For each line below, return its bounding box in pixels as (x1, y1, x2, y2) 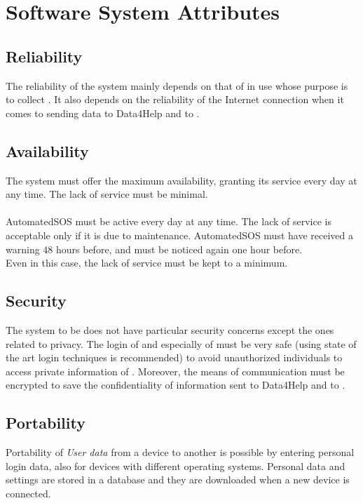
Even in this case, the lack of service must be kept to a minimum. (6, 255, 288, 270)
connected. (6, 485, 51, 500)
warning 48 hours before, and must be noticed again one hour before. (6, 241, 303, 256)
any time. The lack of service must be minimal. (6, 187, 208, 201)
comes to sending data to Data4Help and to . (6, 105, 200, 120)
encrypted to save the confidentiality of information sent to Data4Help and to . (6, 377, 345, 392)
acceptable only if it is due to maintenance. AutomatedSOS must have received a (6, 227, 353, 242)
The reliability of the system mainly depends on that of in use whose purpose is (6, 78, 348, 93)
